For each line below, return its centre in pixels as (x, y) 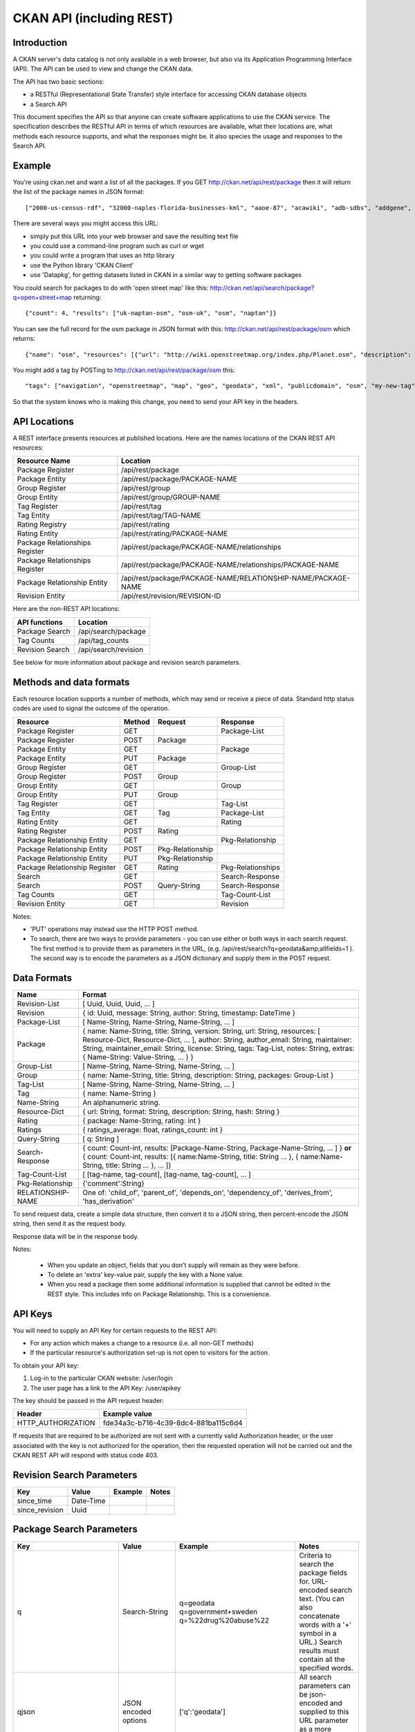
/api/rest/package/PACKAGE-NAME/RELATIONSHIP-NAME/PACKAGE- (236, 578)
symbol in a (318, 1633)
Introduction (40, 43)
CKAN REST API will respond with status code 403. (86, 1456)
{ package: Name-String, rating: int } (141, 1120)
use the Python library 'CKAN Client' (82, 265)
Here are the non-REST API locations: (66, 609)
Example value (127, 1414)
